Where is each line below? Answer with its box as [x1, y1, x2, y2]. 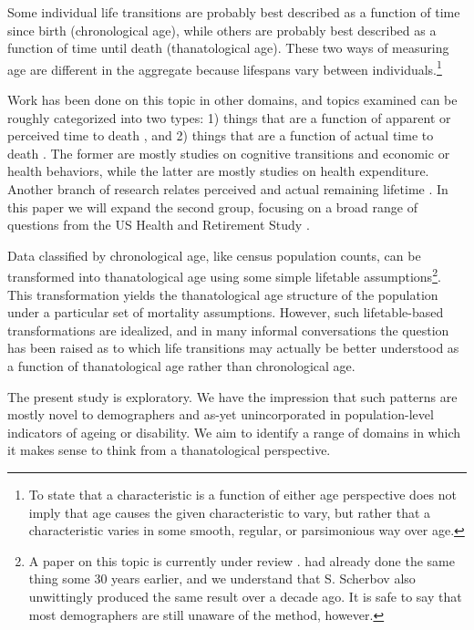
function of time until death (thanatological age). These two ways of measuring [7, 38, 449, 57]
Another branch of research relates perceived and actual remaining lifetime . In [7, 180, 448, 198]
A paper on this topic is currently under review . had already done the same [28, 551, 455, 570]
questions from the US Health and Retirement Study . [7, 215, 310, 234]
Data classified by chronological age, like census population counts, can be [7, 245, 421, 264]
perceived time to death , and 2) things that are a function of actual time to [7, 126, 434, 145]
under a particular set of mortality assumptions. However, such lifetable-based [7, 303, 444, 322]
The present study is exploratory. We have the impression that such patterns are [7, 387, 458, 406]
